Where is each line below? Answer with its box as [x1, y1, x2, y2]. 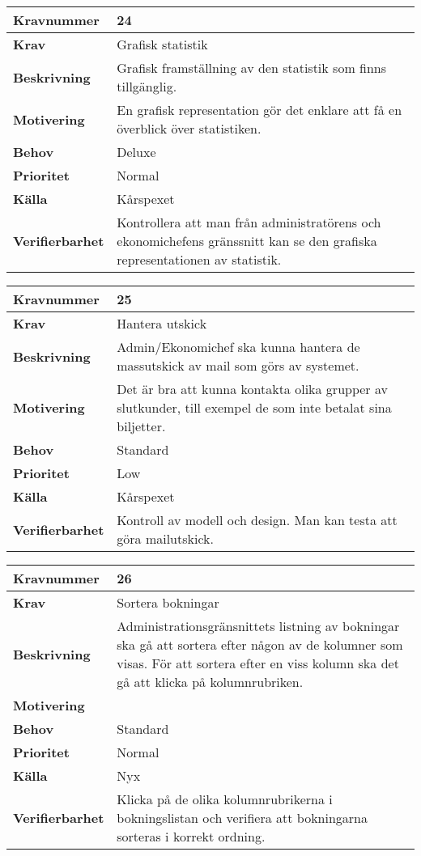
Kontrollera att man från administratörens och [117, 213, 381, 231]
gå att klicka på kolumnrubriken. [117, 672, 304, 691]
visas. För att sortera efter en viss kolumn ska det [117, 654, 399, 672]
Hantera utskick [117, 314, 207, 333]
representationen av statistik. [117, 250, 282, 269]
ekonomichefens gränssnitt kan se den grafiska [117, 231, 377, 250]
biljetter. [117, 417, 166, 435]
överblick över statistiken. [117, 119, 262, 138]
